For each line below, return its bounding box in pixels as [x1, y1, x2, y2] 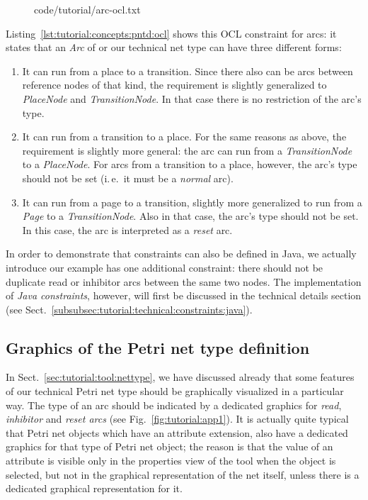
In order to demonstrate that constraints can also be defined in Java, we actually [6, 246, 357, 261]
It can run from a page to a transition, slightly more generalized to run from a [22, 194, 362, 209]
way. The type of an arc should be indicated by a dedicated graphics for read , [6, 397, 342, 412]
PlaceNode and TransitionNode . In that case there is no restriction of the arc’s [22, 91, 362, 106]
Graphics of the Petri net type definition [6, 336, 310, 358]
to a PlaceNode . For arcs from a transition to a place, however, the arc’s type [22, 157, 357, 172]
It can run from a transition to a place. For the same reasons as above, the [22, 129, 347, 144]
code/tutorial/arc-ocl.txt [34, 2, 141, 16]
